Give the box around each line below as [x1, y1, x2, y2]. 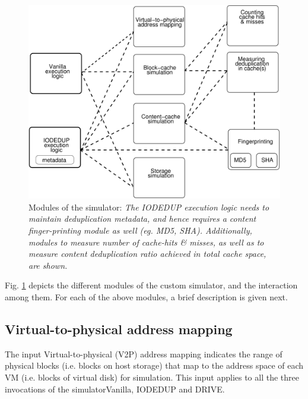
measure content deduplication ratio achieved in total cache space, [28, 247, 266, 260]
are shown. [28, 259, 68, 271]
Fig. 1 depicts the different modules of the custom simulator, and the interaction [5, 279, 298, 291]
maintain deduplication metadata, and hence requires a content [28, 212, 256, 225]
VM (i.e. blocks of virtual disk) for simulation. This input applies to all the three [5, 371, 299, 384]
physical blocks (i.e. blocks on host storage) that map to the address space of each [5, 359, 304, 372]
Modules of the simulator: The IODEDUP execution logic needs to [28, 200, 269, 213]
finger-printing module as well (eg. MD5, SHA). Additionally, [28, 224, 252, 237]
